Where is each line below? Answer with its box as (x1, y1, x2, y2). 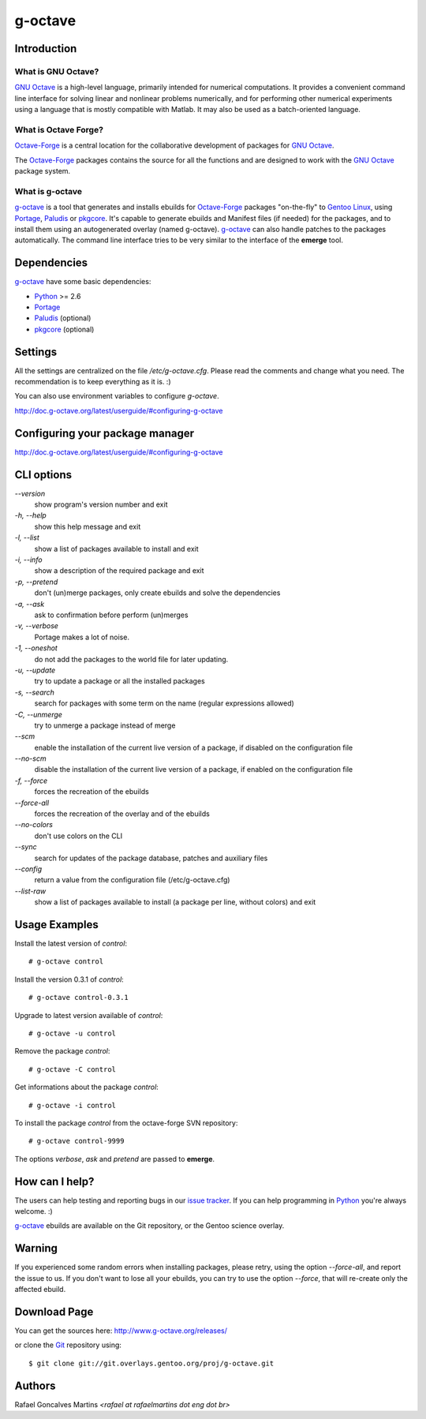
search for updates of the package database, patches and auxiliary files (34, 853, 268, 863)
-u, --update (14, 665, 56, 675)
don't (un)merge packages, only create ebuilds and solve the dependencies (34, 588, 281, 597)
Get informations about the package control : (14, 1082, 159, 1092)
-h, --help (14, 511, 47, 520)
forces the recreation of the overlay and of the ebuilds (34, 809, 211, 818)
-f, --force (14, 776, 48, 785)
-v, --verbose (14, 621, 59, 631)
